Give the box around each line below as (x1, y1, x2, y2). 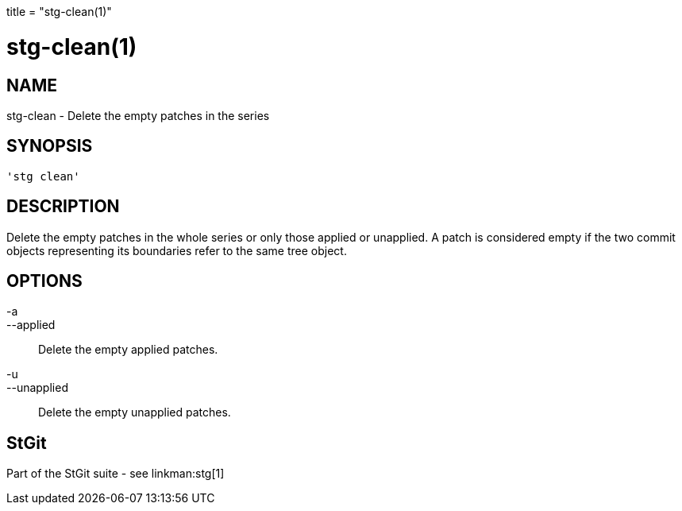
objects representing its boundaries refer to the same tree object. (6, 243, 347, 257)
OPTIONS (6, 271, 83, 292)
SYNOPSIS (6, 136, 93, 157)
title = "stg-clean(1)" (6, 5, 112, 18)
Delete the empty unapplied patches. (38, 405, 231, 420)
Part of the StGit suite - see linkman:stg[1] (6, 466, 225, 481)
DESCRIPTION (6, 196, 120, 217)
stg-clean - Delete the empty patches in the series (6, 108, 270, 122)
